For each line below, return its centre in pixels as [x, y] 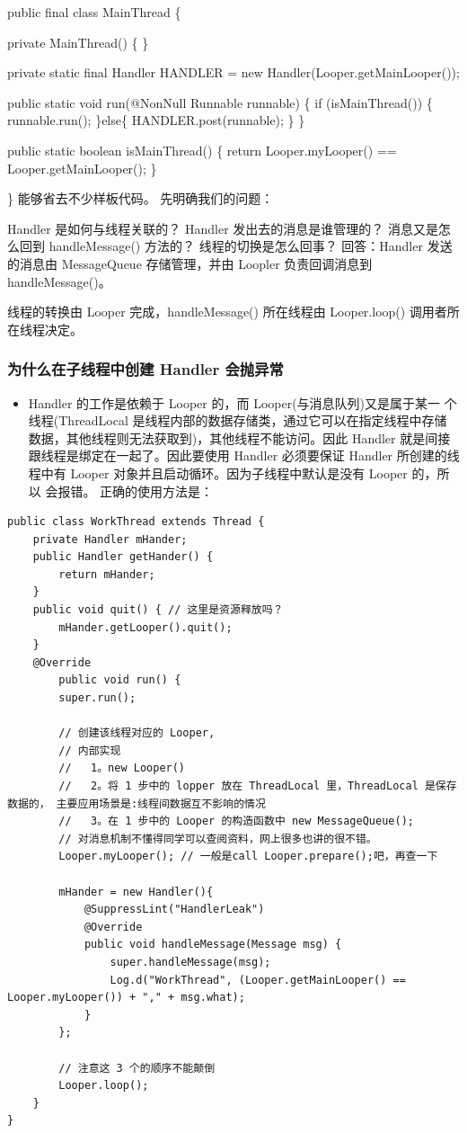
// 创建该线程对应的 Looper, [137, 733]
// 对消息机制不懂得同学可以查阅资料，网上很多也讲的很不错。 [218, 839]
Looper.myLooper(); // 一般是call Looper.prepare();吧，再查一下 [248, 856]
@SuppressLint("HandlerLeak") [174, 910]
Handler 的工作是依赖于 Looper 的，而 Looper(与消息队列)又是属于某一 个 [242, 402]
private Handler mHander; [110, 539]
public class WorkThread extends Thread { [136, 522]
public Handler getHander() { [123, 557]
